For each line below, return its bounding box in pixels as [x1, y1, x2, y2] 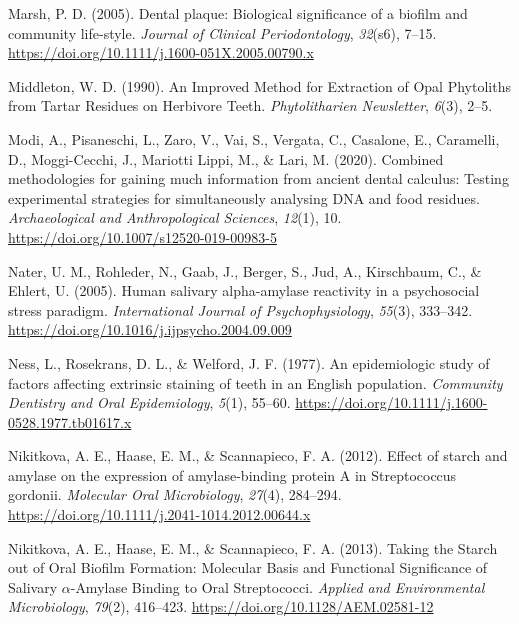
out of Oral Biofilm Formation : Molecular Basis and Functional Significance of [8, 557, 488, 578]
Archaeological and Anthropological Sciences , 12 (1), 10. [8, 207, 342, 228]
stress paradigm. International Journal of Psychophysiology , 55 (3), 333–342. [8, 299, 473, 320]
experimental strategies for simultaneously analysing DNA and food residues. [8, 187, 480, 208]
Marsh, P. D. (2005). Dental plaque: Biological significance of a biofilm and [8, 3, 468, 23]
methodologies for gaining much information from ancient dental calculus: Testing [8, 168, 509, 189]
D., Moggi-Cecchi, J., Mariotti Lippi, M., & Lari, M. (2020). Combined [8, 148, 444, 169]
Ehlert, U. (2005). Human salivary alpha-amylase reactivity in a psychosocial [8, 280, 480, 301]
